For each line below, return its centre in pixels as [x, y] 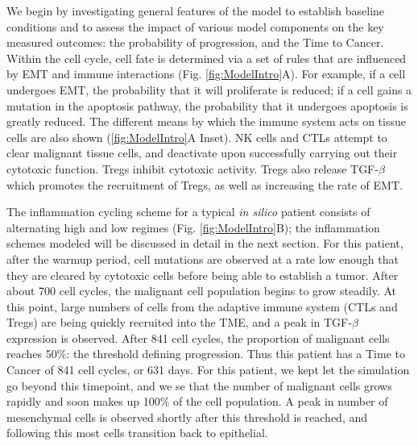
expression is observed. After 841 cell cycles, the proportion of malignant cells [198, 338]
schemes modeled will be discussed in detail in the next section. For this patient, [205, 243]
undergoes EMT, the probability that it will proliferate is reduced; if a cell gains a [209, 89]
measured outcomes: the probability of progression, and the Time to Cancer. [195, 42]
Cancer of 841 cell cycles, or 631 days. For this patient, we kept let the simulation [208, 370]
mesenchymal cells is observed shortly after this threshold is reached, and [187, 417]
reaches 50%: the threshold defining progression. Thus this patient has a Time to [206, 354]
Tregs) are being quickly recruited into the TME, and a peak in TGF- [179, 322]
